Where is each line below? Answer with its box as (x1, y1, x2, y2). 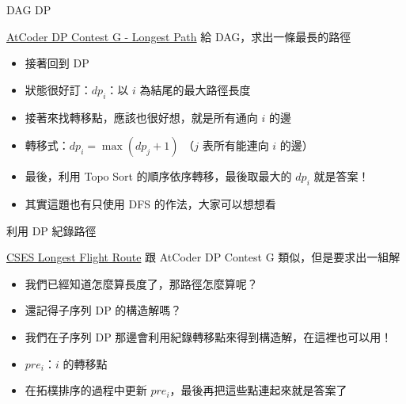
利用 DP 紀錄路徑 (6, 222, 97, 238)
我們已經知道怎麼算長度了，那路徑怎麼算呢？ (25, 275, 258, 292)
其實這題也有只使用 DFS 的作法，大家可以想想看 (25, 195, 276, 212)
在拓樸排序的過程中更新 (25, 382, 147, 398)
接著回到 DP (25, 55, 89, 71)
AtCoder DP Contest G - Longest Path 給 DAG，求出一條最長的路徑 (6, 28, 351, 44)
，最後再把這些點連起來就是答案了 (169, 382, 347, 398)
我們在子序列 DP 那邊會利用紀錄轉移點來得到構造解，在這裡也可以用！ (25, 328, 393, 345)
